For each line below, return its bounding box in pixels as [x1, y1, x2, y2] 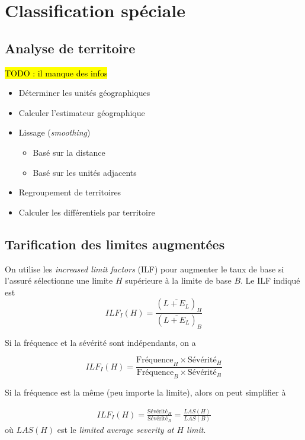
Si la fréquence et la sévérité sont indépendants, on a [5, 336, 196, 348]
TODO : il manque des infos [5, 66, 108, 79]
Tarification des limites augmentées [5, 235, 225, 253]
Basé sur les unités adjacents [33, 166, 137, 178]
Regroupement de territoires [18, 186, 121, 198]
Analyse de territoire [5, 38, 136, 57]
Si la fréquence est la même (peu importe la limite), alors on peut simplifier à [5, 386, 286, 398]
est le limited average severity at [57, 423, 174, 436]
